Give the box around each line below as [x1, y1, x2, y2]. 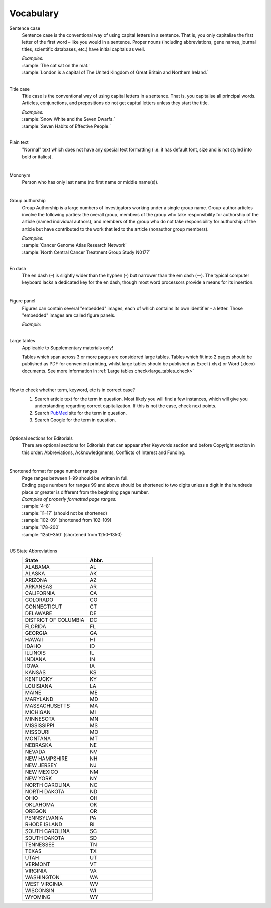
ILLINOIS [25, 649, 46, 656]
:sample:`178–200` [22, 524, 60, 531]
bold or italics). [22, 154, 53, 160]
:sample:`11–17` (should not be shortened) [22, 510, 108, 516]
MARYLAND [25, 696, 54, 703]
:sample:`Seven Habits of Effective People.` [22, 123, 111, 129]
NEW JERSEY [25, 762, 57, 769]
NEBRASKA [25, 742, 52, 749]
